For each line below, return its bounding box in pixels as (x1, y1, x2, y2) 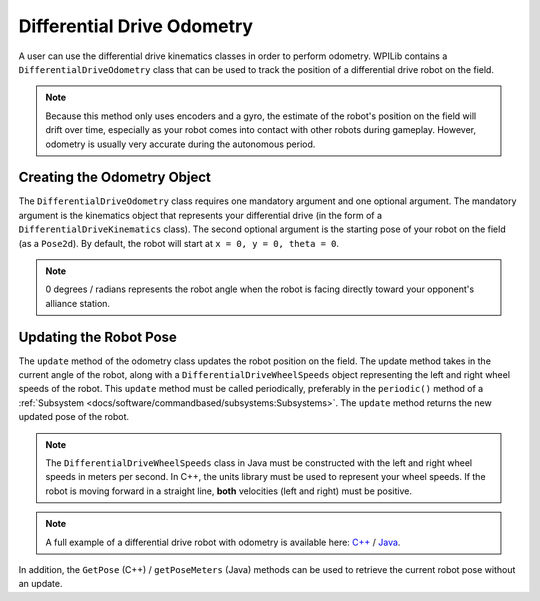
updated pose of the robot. (18, 411, 130, 423)
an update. (18, 578, 63, 590)
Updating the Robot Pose (18, 328, 177, 345)
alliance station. (45, 297, 110, 309)
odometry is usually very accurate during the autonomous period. (45, 138, 316, 150)
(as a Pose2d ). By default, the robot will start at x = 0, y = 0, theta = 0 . (18, 237, 340, 249)
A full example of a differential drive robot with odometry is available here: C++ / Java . (45, 536, 401, 548)
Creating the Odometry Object (18, 169, 212, 186)
